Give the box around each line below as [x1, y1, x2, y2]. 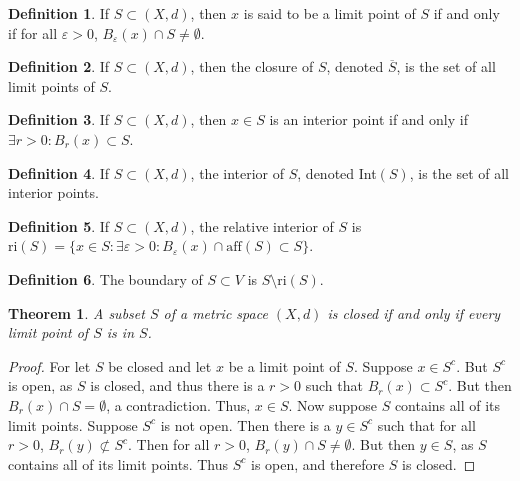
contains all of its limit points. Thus [8, 453, 229, 474]
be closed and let [108, 355, 212, 376]
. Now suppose [288, 394, 377, 415]
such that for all [377, 414, 476, 435]
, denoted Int [297, 162, 377, 183]
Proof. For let [8, 355, 91, 376]
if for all [8, 22, 58, 43]
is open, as [8, 375, 73, 396]
